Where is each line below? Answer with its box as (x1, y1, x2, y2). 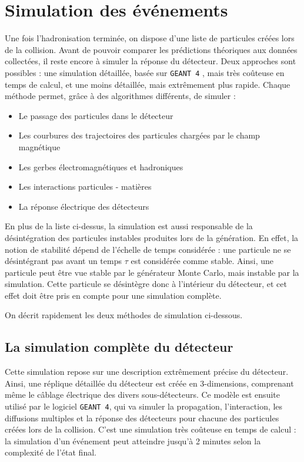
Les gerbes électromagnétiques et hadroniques (18, 160, 183, 173)
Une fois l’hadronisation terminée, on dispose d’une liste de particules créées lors (5, 32, 295, 44)
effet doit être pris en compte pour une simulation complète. (5, 289, 222, 301)
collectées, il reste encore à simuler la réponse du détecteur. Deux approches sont (5, 55, 296, 67)
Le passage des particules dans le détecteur (18, 109, 173, 121)
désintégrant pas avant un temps (5, 255, 122, 267)
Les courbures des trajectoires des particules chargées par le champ (18, 129, 260, 141)
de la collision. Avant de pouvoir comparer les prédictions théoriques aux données (5, 43, 298, 55)
